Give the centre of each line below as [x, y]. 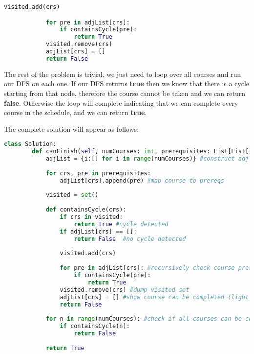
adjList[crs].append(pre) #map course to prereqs [142, 180]
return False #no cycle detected [130, 239]
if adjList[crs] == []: [98, 231]
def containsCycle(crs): [86, 210]
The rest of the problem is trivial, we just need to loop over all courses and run [123, 74]
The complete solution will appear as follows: [71, 129]
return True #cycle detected [121, 224]
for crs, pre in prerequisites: [98, 173]
